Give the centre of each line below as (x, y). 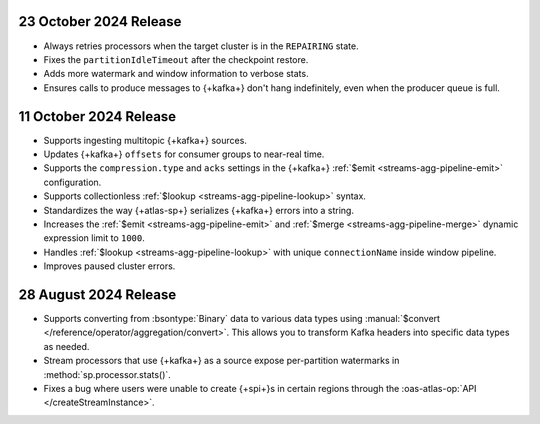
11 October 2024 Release (97, 116)
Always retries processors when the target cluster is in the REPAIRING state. (201, 46)
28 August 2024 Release (97, 294)
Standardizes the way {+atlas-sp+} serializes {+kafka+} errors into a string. (199, 210)
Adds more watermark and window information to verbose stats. (176, 74)
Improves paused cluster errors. (109, 266)
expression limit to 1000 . (94, 238)
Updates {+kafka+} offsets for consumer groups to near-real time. (184, 154)
